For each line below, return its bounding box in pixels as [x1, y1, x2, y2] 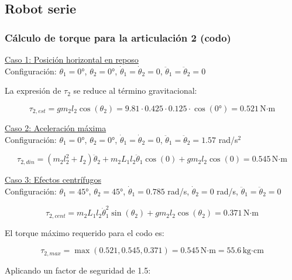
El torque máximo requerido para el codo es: [5, 226, 164, 238]
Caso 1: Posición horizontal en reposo [5, 53, 139, 65]
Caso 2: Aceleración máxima [5, 122, 107, 134]
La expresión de [5, 84, 61, 97]
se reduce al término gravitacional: [73, 84, 197, 97]
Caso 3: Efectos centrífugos [5, 173, 101, 186]
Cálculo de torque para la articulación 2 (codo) [5, 30, 231, 45]
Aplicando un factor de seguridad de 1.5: [5, 264, 151, 276]
